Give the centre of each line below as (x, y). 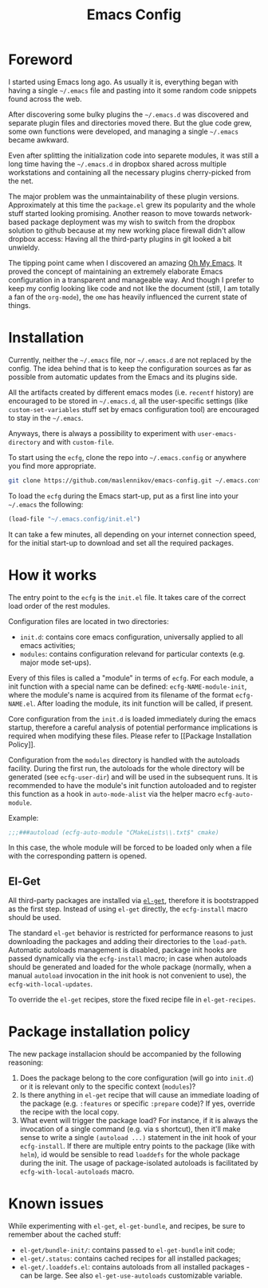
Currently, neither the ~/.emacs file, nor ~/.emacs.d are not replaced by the (130, 360)
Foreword (41, 60)
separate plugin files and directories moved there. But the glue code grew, (130, 122)
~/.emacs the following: (46, 504)
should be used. (35, 918)
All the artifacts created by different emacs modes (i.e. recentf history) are (131, 392)
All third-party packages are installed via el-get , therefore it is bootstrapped (134, 901)
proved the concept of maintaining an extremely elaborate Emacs (116, 271)
